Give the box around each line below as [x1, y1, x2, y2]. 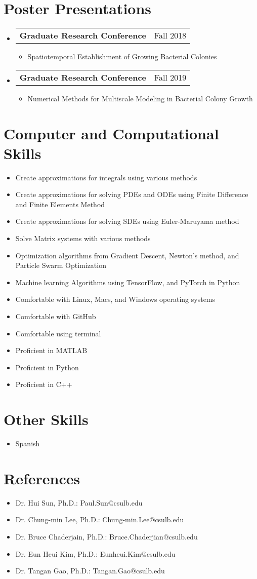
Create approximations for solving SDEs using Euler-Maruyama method [15, 216, 239, 226]
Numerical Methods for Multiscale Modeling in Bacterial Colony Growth [27, 93, 253, 103]
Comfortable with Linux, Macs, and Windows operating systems [15, 294, 216, 304]
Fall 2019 [154, 71, 187, 83]
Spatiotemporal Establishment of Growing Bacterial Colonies [27, 51, 217, 62]
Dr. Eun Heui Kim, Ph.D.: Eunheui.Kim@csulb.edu [15, 548, 176, 559]
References [4, 468, 80, 488]
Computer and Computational [4, 123, 219, 143]
